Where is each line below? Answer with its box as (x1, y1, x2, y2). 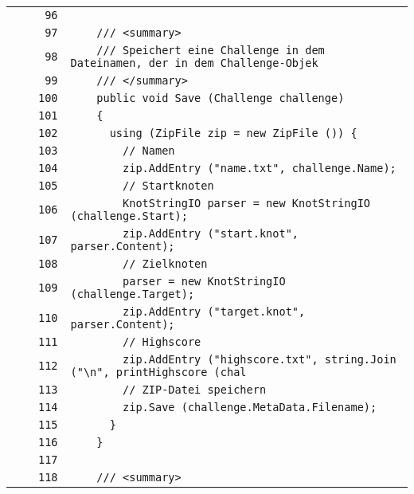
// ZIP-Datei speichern (123, 383, 267, 396)
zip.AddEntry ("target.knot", (123, 305, 306, 318)
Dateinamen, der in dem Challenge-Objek (70, 57, 318, 69)
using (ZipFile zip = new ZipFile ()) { (109, 127, 357, 139)
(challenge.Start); (70, 210, 188, 222)
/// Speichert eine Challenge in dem (96, 44, 325, 57)
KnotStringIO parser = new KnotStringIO (123, 197, 371, 210)
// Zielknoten (123, 257, 208, 270)
